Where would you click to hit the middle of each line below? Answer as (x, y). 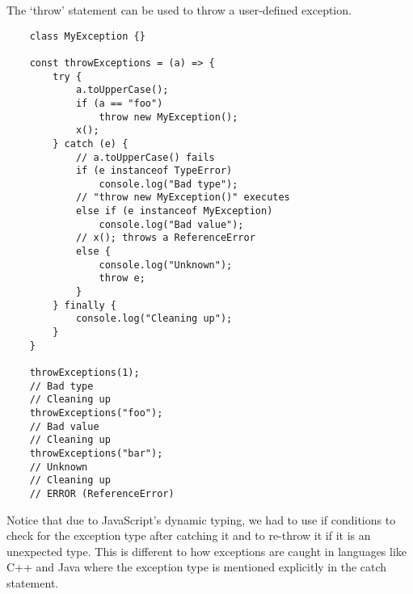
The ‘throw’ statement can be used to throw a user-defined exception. (179, 10)
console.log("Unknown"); (166, 265)
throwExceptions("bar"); (96, 453)
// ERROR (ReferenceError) (102, 493)
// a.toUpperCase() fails (145, 157)
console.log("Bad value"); (171, 224)
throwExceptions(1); (84, 373)
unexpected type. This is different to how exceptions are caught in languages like (207, 551)
